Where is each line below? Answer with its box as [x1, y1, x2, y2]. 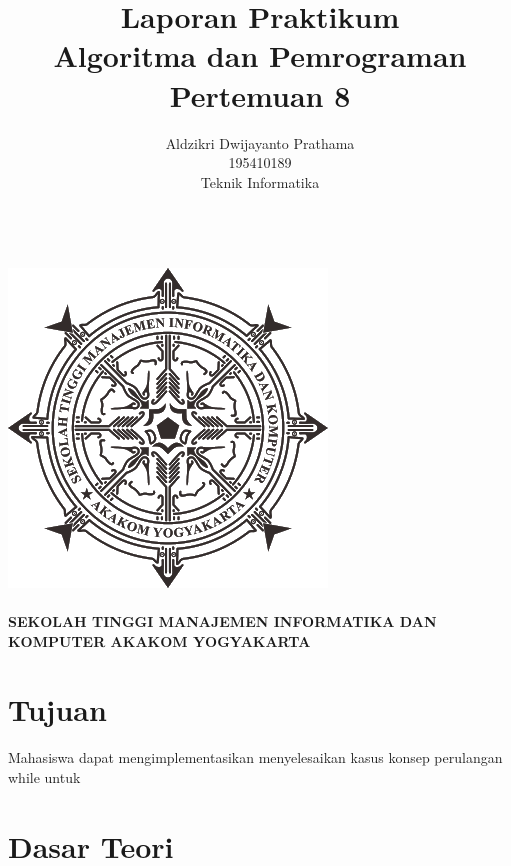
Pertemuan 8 [169, 74, 351, 115]
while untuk [8, 766, 81, 787]
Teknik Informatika [200, 171, 320, 192]
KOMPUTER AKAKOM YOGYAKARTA [8, 630, 311, 651]
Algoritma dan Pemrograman [53, 35, 467, 76]
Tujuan [8, 689, 107, 730]
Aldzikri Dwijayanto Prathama [165, 132, 355, 153]
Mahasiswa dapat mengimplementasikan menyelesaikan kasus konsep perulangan [8, 747, 503, 768]
